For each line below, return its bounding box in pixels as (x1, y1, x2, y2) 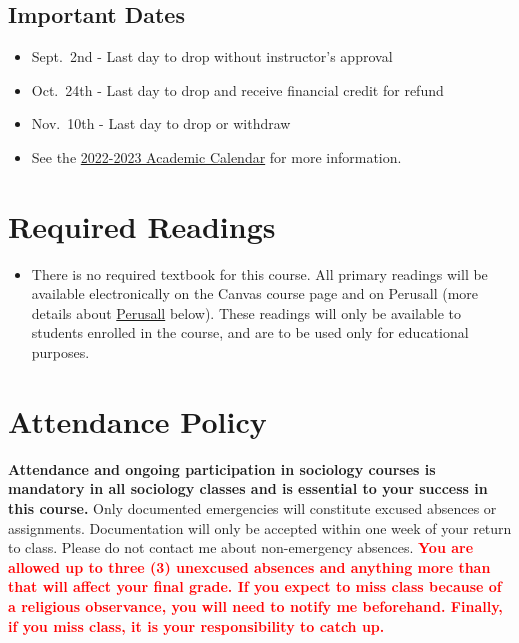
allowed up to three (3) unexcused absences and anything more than (8, 556, 491, 577)
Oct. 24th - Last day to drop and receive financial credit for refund (31, 79, 444, 100)
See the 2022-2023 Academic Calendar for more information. (31, 146, 402, 167)
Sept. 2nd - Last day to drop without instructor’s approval (31, 46, 393, 67)
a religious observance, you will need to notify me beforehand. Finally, (8, 595, 503, 616)
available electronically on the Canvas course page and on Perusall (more (31, 283, 479, 304)
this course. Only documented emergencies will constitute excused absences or (8, 497, 497, 518)
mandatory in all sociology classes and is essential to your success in (8, 478, 488, 499)
